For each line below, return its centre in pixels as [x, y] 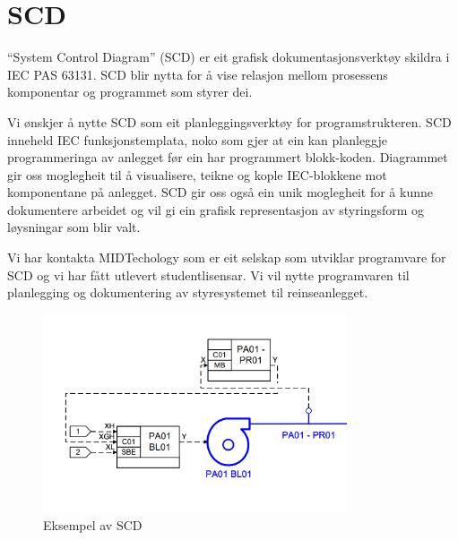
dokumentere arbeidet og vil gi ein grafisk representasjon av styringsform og [216, 209]
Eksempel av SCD [93, 524]
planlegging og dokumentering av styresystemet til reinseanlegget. [188, 292]
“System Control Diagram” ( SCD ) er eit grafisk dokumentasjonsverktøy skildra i [229, 57]
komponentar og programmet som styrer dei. [130, 92]
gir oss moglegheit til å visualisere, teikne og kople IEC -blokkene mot [197, 174]
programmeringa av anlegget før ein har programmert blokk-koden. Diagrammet [228, 157]
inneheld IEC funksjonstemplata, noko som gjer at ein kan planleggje [198, 139]
